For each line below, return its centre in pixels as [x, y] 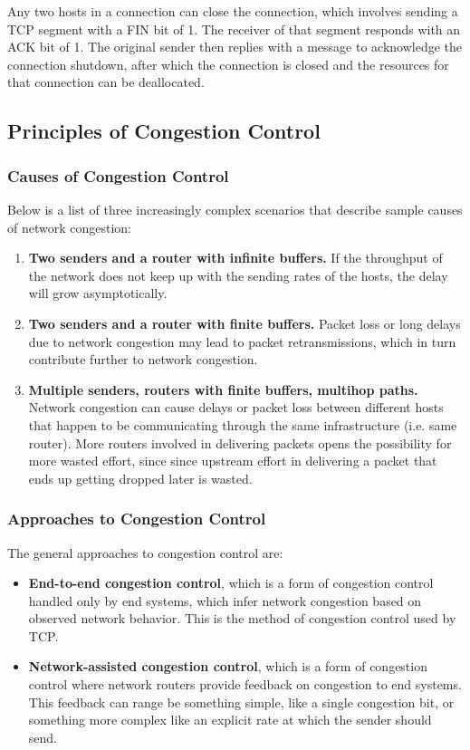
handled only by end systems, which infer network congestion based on [225, 600]
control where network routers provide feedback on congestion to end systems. [245, 684]
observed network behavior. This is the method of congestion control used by [242, 618]
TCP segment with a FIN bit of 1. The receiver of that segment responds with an [234, 29]
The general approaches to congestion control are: [145, 552]
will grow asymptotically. [98, 293]
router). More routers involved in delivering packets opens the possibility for [240, 442]
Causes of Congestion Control [118, 175]
